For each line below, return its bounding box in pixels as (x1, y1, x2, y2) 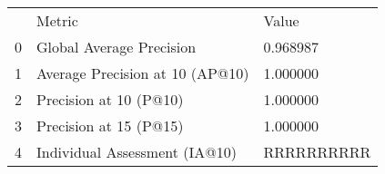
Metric (36, 10, 78, 31)
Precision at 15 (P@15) (36, 115, 184, 136)
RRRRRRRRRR (263, 141, 371, 162)
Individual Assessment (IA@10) (36, 141, 237, 162)
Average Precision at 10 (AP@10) (36, 63, 249, 83)
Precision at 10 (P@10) (36, 89, 184, 110)
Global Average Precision (36, 36, 197, 57)
